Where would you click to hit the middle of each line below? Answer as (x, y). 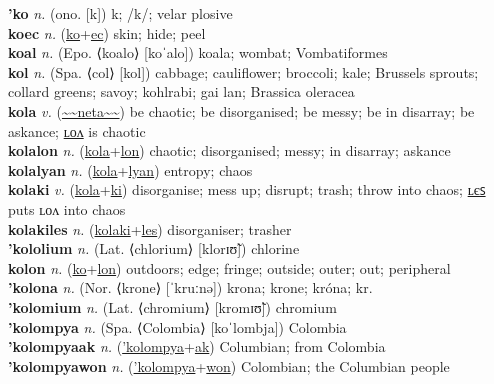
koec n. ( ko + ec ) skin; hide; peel (107, 32)
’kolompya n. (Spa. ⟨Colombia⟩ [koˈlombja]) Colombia (177, 326)
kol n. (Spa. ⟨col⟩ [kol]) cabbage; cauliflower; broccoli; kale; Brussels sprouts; (243, 71)
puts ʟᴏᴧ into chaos (67, 208)
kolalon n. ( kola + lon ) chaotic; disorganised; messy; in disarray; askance (229, 150)
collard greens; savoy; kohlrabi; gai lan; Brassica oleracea (181, 91)
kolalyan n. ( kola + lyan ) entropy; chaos (130, 169)
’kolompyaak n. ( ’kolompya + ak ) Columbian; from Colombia (197, 346)
